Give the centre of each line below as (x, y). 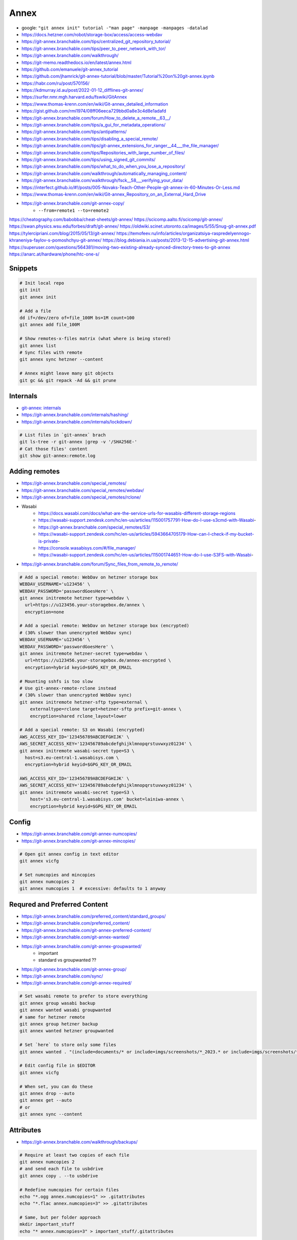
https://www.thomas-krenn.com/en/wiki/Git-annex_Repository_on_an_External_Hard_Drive (114, 194)
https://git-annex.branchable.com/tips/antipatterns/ (74, 132)
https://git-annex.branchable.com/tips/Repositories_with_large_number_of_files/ (103, 153)
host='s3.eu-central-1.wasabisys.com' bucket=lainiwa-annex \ (107, 799)
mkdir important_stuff (47, 1224)
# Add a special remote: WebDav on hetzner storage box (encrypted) (104, 626)
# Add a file (35, 311)
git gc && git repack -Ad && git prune (68, 380)
